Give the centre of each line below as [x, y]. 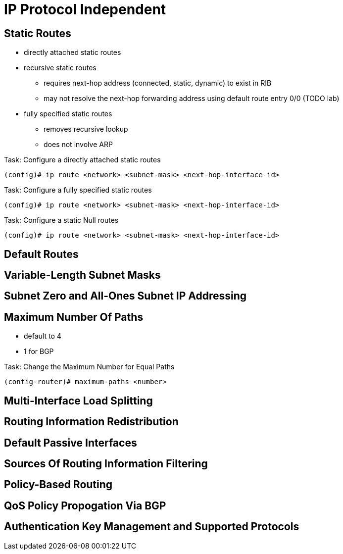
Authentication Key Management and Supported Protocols [152, 527]
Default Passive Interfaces [71, 443]
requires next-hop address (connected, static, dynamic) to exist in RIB [158, 83]
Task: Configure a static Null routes [61, 220]
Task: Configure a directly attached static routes [82, 160]
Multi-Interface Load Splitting [78, 401]
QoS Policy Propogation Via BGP [85, 505]
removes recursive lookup [86, 129]
